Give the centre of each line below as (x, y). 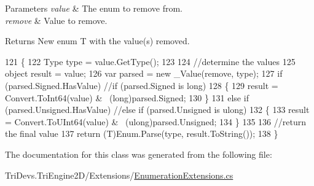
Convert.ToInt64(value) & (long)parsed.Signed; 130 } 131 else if (127, 97)
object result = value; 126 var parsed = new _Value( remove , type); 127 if (144, 73)
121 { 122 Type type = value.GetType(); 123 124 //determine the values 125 (150, 61)
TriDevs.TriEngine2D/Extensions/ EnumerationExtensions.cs (119, 175)
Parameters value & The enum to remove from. (94, 8)
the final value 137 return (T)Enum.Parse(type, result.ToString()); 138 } (142, 134)
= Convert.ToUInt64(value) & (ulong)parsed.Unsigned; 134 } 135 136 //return (155, 121)
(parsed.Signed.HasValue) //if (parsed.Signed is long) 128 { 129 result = (142, 85)
